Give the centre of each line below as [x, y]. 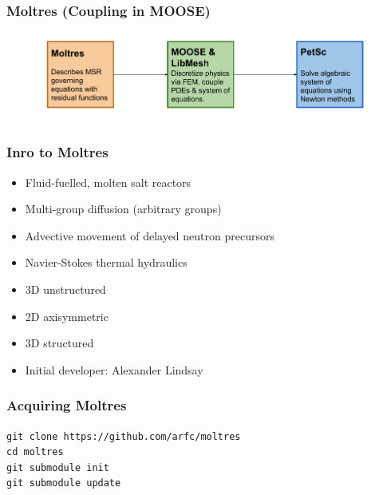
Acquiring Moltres [67, 405]
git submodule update [64, 483]
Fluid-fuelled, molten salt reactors [108, 182]
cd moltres [35, 452]
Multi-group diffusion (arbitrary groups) [123, 209]
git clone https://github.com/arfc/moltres [124, 436]
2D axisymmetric [67, 316]
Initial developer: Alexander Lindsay [114, 369]
